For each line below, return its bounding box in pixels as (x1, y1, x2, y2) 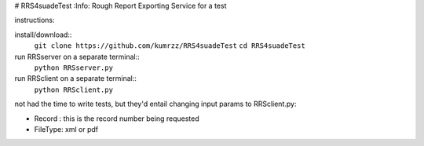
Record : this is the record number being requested (34, 114, 199, 123)
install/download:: (14, 30, 72, 39)
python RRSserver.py (34, 63, 114, 72)
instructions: (14, 16, 55, 25)
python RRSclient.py (34, 85, 114, 94)
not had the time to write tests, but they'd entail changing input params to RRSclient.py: (14, 99, 297, 109)
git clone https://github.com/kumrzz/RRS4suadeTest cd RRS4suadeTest (34, 42, 305, 50)
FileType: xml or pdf (34, 124, 99, 133)
